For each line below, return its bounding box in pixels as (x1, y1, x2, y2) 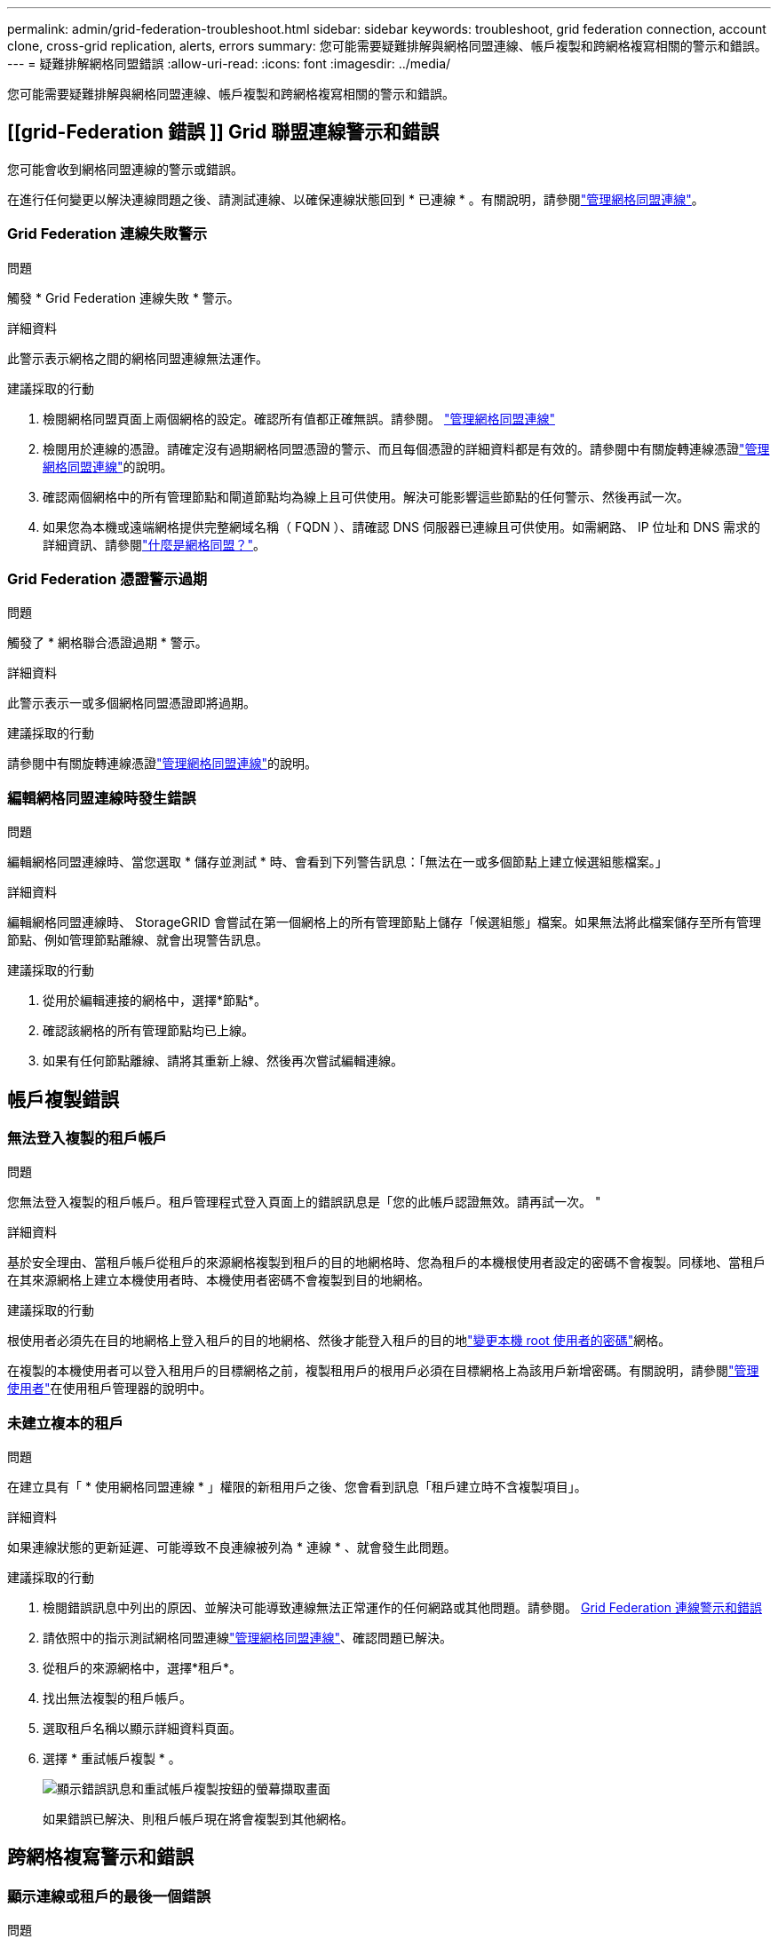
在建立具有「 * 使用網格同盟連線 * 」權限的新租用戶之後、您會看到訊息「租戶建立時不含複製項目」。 (7, 1479, 587, 1495)
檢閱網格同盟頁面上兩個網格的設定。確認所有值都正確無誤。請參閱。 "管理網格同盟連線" (43, 410, 555, 426)
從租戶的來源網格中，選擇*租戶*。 (43, 1660, 242, 1676)
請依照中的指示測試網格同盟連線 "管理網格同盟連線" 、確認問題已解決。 (43, 1630, 453, 1646)
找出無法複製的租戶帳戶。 (43, 1690, 192, 1706)
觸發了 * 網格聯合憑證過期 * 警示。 (7, 635, 208, 651)
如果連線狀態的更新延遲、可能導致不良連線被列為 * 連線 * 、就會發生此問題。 (7, 1539, 456, 1555)
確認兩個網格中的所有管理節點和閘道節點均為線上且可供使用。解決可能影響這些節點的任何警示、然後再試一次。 (43, 488, 689, 504)
